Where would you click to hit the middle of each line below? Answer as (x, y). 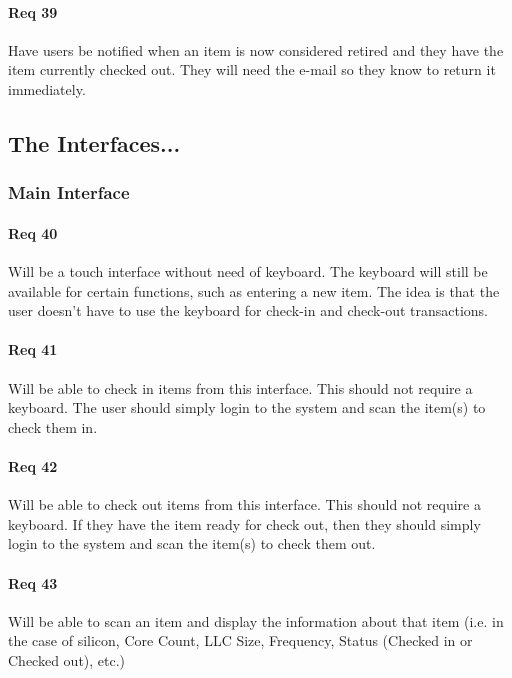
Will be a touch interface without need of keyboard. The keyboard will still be (248, 271)
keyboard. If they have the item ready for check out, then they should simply (244, 523)
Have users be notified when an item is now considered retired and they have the (256, 49)
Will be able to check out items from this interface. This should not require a (244, 504)
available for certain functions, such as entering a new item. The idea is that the (254, 290)
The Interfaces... (94, 142)
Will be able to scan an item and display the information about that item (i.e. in (256, 620)
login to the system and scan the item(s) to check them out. (192, 543)
